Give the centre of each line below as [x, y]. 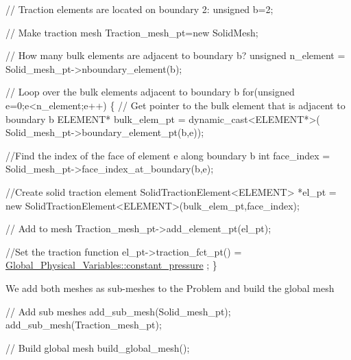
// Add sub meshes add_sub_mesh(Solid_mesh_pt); [118, 311]
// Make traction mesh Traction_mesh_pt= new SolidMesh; [132, 32]
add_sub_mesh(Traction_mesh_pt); [84, 325]
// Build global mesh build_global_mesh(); [98, 347]
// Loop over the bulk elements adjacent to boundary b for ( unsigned [150, 92]
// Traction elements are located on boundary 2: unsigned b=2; [140, 9]
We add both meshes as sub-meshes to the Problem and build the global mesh [170, 288]
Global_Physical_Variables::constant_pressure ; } [111, 265]
